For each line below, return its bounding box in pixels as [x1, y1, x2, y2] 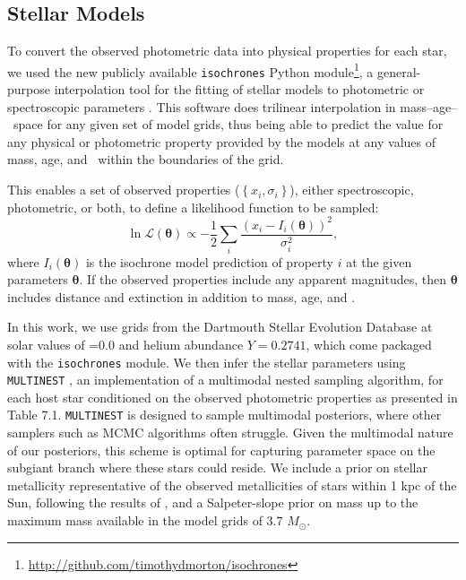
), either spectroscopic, [289, 180, 414, 199]
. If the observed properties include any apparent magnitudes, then [79, 270, 446, 289]
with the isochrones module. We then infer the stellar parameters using [7, 352, 406, 371]
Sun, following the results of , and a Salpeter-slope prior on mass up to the [7, 493, 419, 512]
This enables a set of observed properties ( [7, 180, 240, 199]
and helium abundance [118, 334, 244, 353]
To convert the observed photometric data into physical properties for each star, [7, 41, 447, 60]
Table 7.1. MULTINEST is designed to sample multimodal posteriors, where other [7, 405, 442, 424]
